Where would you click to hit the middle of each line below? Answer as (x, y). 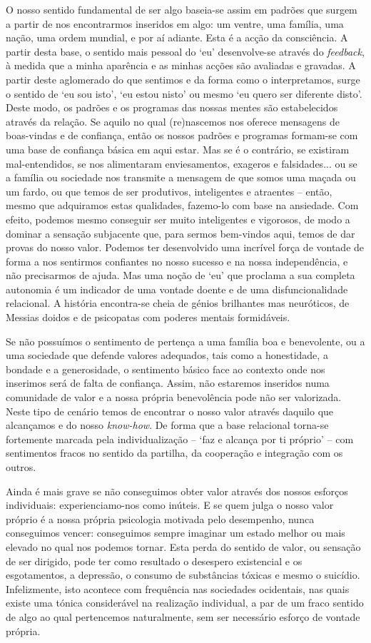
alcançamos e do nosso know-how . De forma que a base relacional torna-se (167, 425)
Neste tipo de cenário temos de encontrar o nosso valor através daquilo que (170, 411)
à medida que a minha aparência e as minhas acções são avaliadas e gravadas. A (181, 65)
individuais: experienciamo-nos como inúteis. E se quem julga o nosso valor (170, 505)
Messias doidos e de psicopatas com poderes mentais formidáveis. (148, 317)
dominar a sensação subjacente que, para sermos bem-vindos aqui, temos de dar (181, 233)
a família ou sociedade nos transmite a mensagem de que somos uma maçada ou (181, 177)
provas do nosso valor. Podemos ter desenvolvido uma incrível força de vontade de (185, 247)
